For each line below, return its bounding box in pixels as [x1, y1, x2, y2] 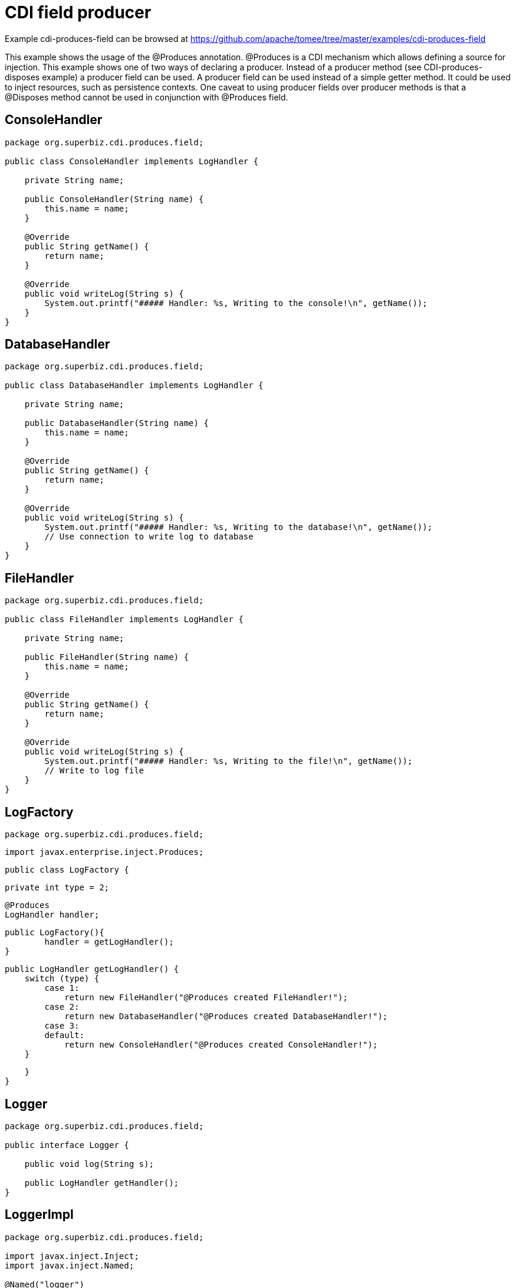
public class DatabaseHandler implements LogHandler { [5, 380, 264, 391]
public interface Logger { [5, 1140, 129, 1150]
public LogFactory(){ [5, 928, 104, 938]
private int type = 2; [5, 883, 110, 893]
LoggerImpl [5, 1207, 74, 1222]
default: [44, 1030, 84, 1040]
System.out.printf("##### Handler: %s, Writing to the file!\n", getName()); [44, 756, 413, 766]
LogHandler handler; [5, 910, 100, 920]
